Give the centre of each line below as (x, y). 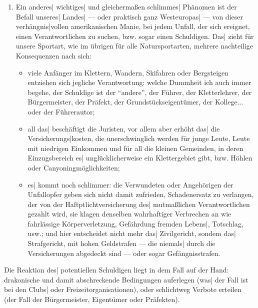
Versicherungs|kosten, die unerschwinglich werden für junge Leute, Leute (139, 138)
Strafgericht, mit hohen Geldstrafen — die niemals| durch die (121, 243)
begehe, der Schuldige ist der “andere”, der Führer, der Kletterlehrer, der (140, 92)
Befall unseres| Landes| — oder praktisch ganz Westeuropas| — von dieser (129, 16)
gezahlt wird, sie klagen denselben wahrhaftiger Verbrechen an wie (129, 214)
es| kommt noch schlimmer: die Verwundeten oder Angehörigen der (130, 184)
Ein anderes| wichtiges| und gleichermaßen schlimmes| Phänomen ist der (126, 6)
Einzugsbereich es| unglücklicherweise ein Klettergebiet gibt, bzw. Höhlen (140, 158)
